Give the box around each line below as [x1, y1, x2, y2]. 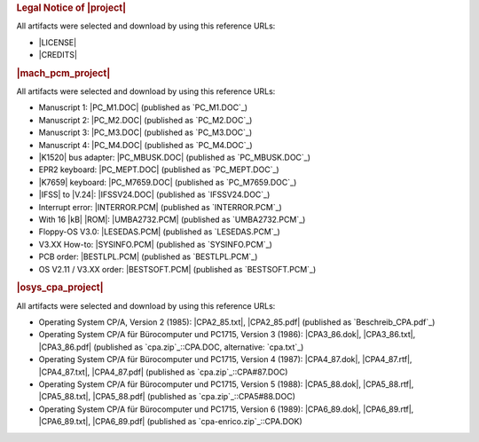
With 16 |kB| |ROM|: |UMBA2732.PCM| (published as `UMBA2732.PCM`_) [38, 214, 306, 225]
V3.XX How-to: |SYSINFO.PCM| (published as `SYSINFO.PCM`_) [38, 239, 272, 249]
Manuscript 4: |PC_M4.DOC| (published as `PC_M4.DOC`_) [38, 139, 253, 150]
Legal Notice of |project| [16, 2, 127, 13]
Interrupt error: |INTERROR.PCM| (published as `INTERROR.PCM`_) [38, 201, 283, 212]
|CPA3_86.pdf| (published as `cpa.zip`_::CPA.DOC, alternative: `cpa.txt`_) [38, 342, 304, 352]
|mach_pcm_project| [16, 67, 111, 79]
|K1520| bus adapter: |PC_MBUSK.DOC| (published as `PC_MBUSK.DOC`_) [38, 152, 310, 163]
